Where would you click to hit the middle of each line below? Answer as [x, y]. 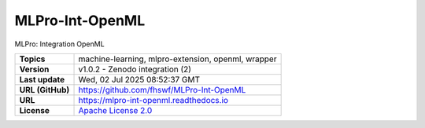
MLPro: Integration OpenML [60, 44]
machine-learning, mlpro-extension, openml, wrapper [177, 59]
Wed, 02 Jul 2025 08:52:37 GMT [139, 79]
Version [34, 69]
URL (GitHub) [44, 90]
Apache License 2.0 [115, 110]
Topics [32, 59]
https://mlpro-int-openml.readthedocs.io [153, 100]
